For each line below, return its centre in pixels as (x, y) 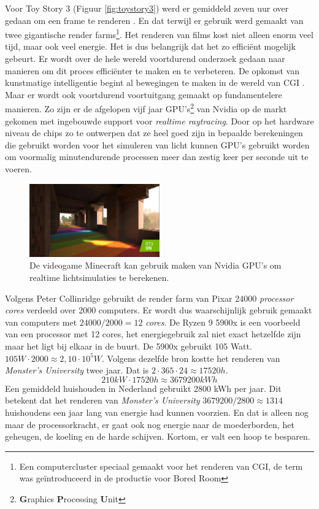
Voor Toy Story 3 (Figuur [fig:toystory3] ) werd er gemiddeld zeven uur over (147, 8)
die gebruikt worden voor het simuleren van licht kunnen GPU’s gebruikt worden (157, 144)
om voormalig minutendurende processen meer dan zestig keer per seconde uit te (157, 157)
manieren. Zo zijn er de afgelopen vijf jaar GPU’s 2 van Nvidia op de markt (146, 108)
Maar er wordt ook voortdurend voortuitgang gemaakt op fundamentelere (144, 94)
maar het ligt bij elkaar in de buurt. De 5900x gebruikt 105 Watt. (129, 346)
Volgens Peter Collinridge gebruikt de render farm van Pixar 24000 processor (149, 298)
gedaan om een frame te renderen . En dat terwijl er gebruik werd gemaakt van (154, 20)
